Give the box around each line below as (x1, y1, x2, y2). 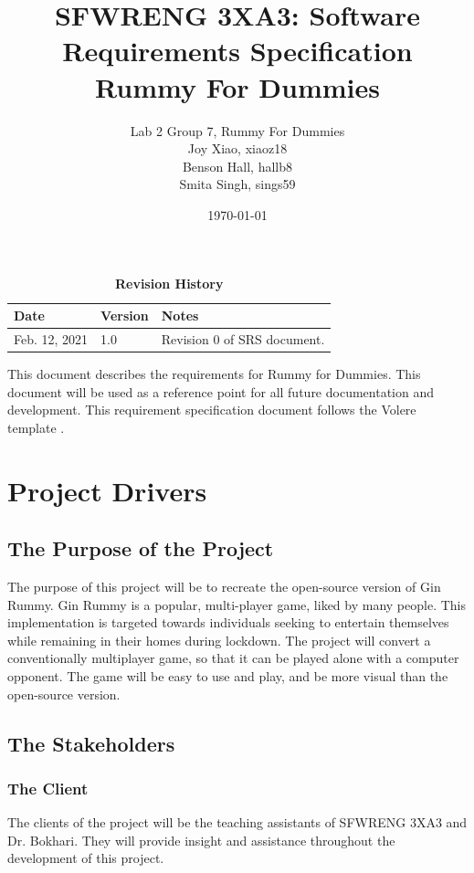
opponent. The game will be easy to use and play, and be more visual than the (7, 666, 448, 685)
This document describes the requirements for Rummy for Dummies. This (7, 364, 421, 383)
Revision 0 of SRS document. (161, 329, 325, 348)
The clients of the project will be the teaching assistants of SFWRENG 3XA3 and (7, 813, 468, 832)
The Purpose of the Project (7, 534, 274, 563)
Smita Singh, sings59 (179, 174, 296, 194)
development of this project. (7, 848, 164, 868)
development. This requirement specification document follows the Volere (7, 400, 416, 419)
